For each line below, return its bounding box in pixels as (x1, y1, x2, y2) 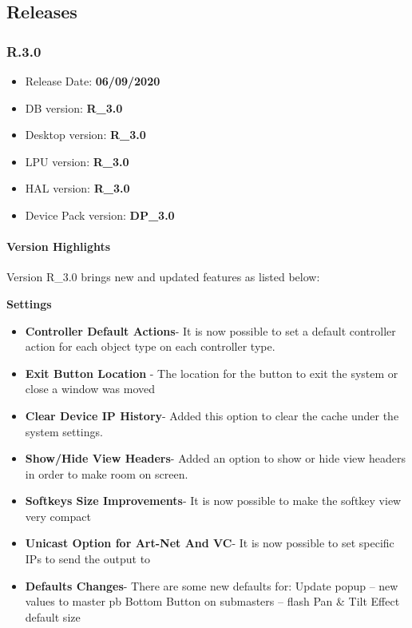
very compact (25, 507, 91, 524)
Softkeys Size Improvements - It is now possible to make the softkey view (25, 492, 402, 509)
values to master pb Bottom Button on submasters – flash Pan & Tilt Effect (25, 593, 400, 610)
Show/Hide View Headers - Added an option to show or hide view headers (25, 450, 406, 467)
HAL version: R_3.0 (25, 180, 130, 197)
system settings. (25, 423, 103, 439)
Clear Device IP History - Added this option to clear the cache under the (25, 407, 399, 423)
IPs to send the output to (25, 550, 151, 567)
